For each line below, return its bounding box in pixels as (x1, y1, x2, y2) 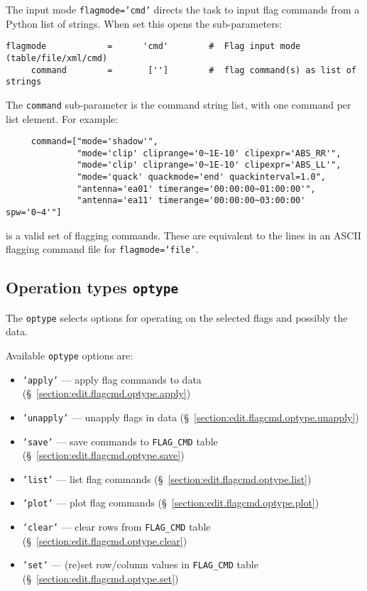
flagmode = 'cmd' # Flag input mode (6, 41, 301, 52)
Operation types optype (6, 276, 179, 298)
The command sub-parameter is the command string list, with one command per (6, 97, 351, 112)
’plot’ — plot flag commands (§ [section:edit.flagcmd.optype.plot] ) (22, 495, 319, 510)
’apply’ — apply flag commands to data (22, 372, 202, 386)
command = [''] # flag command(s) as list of (31, 65, 356, 75)
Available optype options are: (6, 348, 133, 362)
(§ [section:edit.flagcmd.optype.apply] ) (22, 386, 191, 401)
